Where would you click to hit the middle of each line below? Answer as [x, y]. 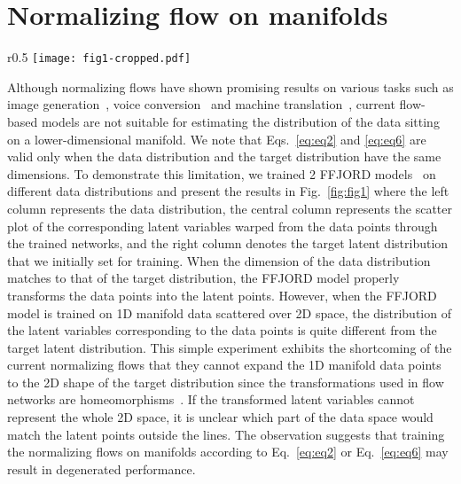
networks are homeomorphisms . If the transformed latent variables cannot [211, 399]
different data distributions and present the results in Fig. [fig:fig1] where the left [228, 191]
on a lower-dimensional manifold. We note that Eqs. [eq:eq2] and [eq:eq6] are [217, 139]
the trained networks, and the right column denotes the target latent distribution [228, 243]
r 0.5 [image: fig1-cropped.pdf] [99, 57]
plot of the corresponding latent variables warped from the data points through [223, 226]
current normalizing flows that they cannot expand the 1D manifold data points [224, 365]
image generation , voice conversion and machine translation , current [201, 104]
